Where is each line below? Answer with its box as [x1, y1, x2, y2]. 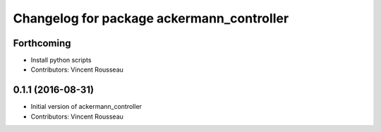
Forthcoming [13, 37, 71, 49]
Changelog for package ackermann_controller [13, 11, 289, 26]
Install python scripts [30, 56, 92, 65]
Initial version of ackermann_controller [30, 103, 143, 111]
